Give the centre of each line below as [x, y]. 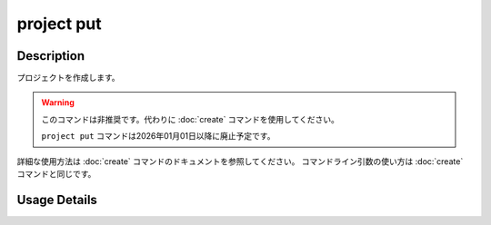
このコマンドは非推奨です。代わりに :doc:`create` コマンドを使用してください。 [190, 119]
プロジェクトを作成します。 [68, 78]
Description [51, 56]
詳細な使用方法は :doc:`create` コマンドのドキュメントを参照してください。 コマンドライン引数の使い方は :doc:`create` [240, 161]
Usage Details [57, 200]
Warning [58, 103]
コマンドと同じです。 [56, 174]
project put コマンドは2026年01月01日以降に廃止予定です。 [158, 136]
